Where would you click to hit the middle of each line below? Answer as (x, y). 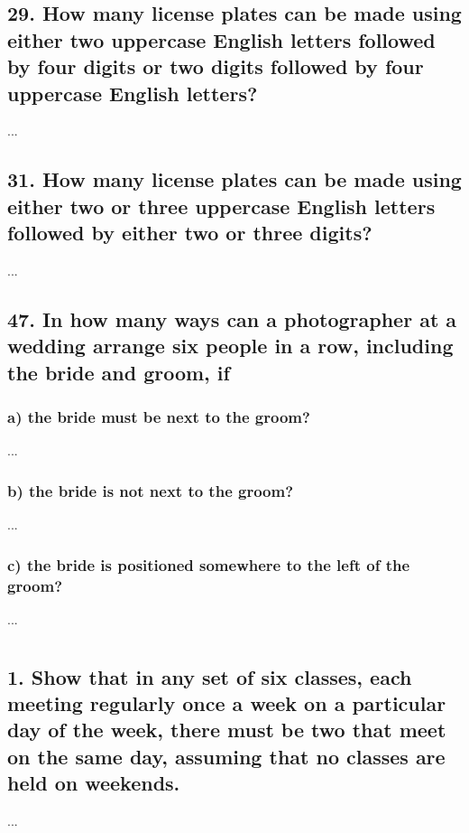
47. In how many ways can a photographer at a (232, 318)
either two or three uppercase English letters (221, 206)
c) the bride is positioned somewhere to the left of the (209, 564)
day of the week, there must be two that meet (227, 730)
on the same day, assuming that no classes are (226, 756)
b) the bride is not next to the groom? (151, 490)
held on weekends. (94, 783)
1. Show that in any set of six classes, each (210, 676)
